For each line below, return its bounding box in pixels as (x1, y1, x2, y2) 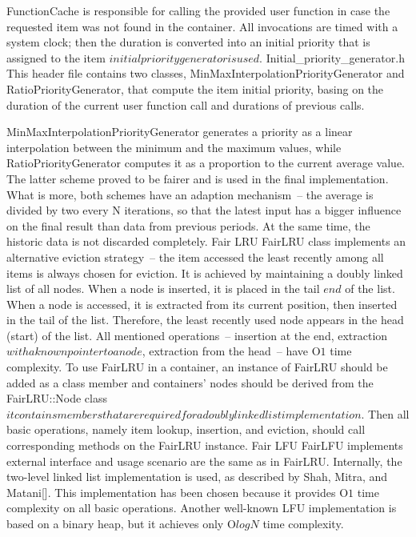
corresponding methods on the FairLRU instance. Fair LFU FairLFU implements (6, 437, 403, 454)
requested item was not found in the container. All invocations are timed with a (6, 18, 398, 34)
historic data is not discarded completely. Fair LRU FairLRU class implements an (6, 233, 406, 250)
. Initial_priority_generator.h (259, 49, 405, 66)
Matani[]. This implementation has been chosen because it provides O (6, 483, 349, 500)
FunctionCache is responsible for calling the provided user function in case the (6, 2, 390, 18)
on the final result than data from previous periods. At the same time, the (6, 217, 370, 234)
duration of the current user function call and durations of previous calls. (6, 96, 365, 113)
